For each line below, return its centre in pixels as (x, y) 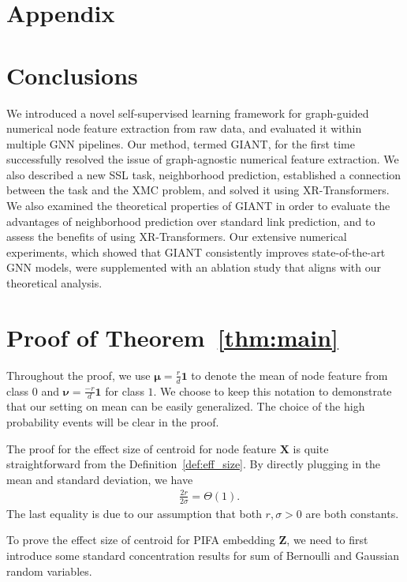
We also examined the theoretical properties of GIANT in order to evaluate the (198, 206)
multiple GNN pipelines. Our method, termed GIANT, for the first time (181, 143)
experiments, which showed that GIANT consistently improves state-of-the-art (196, 252)
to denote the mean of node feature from (289, 375)
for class (125, 391)
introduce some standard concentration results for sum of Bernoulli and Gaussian (203, 555)
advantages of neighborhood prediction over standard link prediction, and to (191, 221)
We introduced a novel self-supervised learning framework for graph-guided (188, 113)
